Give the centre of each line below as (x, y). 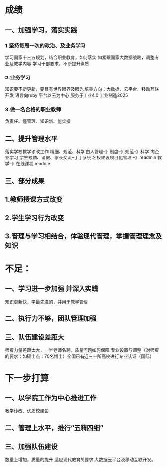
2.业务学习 (18, 78)
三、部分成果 (25, 181)
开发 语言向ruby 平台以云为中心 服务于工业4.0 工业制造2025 (67, 95)
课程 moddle (38, 164)
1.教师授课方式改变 (34, 199)
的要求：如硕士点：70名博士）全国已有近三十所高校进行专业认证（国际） (80, 356)
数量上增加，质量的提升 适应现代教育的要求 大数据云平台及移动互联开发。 (80, 460)
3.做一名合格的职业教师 (33, 110)
